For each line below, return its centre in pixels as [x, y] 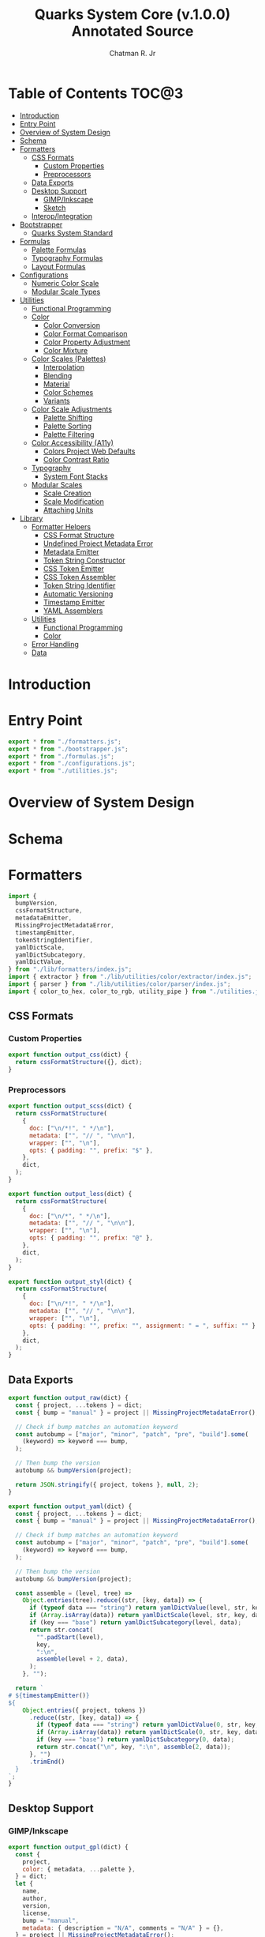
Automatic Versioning [78, 593]
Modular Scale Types [66, 291]
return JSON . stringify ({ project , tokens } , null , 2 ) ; [107, 1484]
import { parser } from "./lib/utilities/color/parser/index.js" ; [119, 984]
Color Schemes [68, 392]
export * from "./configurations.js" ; [72, 764]
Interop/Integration [62, 216]
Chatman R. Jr [132, 53]
